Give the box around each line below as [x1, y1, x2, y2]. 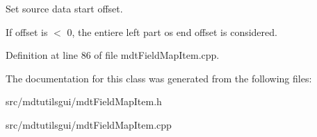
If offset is [6, 24, 48, 39]
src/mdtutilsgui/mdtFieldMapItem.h [6, 94, 162, 109]
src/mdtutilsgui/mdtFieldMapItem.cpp [6, 117, 172, 131]
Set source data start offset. [6, 1, 123, 15]
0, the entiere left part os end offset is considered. [67, 24, 277, 39]
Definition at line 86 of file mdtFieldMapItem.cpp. [6, 48, 220, 62]
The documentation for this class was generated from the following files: [6, 71, 312, 85]
